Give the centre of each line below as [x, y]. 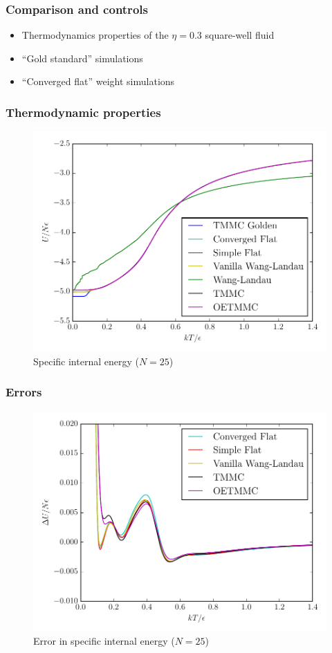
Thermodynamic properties [83, 112]
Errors [24, 392]
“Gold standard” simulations [82, 58]
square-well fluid [240, 35]
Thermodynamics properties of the [95, 35]
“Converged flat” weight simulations [98, 81]
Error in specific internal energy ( [104, 641]
